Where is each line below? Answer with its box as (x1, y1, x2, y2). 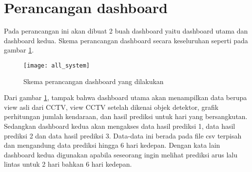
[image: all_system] (23, 62, 90, 69)
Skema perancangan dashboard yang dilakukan (23, 76, 164, 86)
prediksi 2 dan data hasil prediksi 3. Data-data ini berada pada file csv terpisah (4, 130, 242, 140)
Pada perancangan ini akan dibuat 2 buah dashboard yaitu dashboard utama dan (4, 26, 248, 36)
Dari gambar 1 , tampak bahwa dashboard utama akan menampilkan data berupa (4, 92, 247, 103)
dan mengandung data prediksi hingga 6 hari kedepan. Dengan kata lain (4, 140, 220, 150)
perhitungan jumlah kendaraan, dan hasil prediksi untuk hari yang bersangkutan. (4, 111, 248, 121)
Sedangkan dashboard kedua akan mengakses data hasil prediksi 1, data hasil (4, 120, 235, 131)
